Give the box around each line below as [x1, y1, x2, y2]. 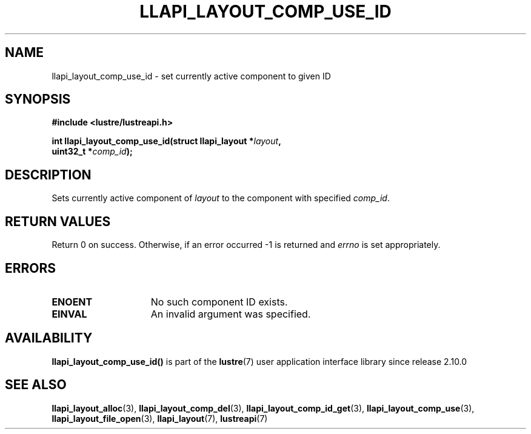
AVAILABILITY [5, 330, 93, 346]
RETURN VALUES [5, 213, 111, 229]
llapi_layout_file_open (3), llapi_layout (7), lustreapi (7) [52, 413, 268, 424]
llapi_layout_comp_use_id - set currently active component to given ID [52, 70, 331, 81]
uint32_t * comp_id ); [52, 146, 133, 157]
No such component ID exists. [150, 295, 288, 308]
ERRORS [5, 260, 56, 276]
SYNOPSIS [5, 92, 71, 107]
